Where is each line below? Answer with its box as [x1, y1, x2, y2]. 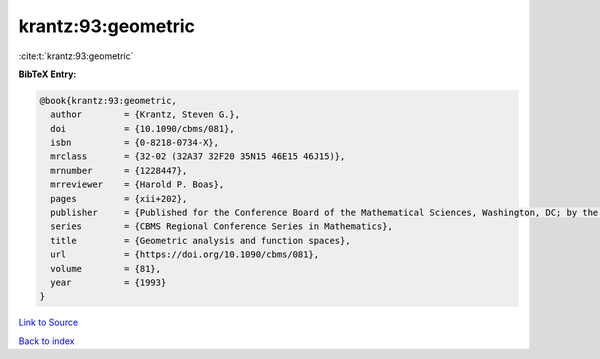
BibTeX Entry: [18, 68, 77, 80]
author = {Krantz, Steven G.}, [50, 109, 240, 120]
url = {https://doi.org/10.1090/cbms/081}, [50, 249, 320, 260]
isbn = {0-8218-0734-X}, [50, 137, 220, 149]
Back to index [18, 335, 75, 347]
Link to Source [18, 316, 79, 329]
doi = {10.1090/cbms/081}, [50, 123, 235, 134]
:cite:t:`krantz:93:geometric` [18, 50, 134, 62]
